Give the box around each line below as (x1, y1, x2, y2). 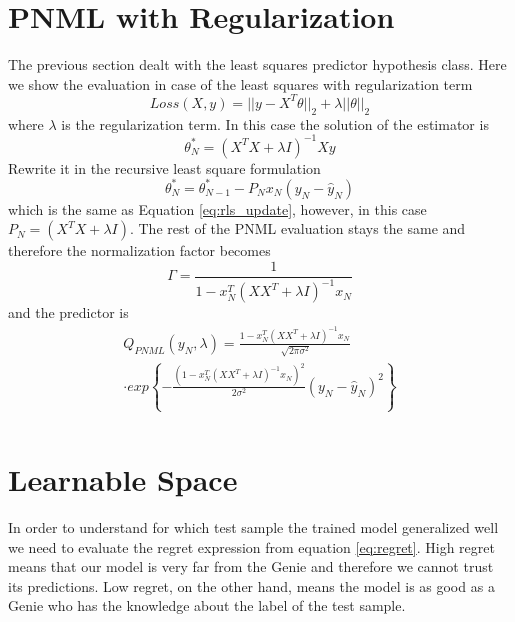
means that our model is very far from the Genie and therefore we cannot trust (8, 556, 494, 577)
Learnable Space (8, 459, 238, 500)
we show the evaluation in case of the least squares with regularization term (8, 73, 473, 94)
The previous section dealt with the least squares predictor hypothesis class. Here (8, 54, 507, 75)
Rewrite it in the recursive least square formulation (8, 157, 321, 178)
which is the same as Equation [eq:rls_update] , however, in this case (8, 198, 427, 219)
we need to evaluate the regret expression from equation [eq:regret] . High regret (8, 536, 495, 557)
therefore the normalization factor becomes (8, 240, 271, 261)
